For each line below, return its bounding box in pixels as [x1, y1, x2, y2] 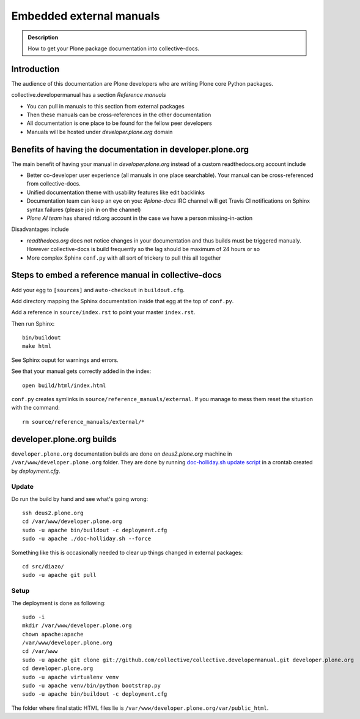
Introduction [11, 64, 60, 74]
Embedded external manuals [11, 9, 160, 23]
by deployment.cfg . [11, 467, 61, 475]
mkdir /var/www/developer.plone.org [22, 622, 132, 629]
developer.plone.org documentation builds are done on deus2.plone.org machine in [11, 450, 232, 457]
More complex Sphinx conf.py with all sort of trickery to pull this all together [26, 254, 221, 262]
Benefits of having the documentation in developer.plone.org [11, 144, 249, 154]
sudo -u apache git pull [22, 571, 97, 579]
